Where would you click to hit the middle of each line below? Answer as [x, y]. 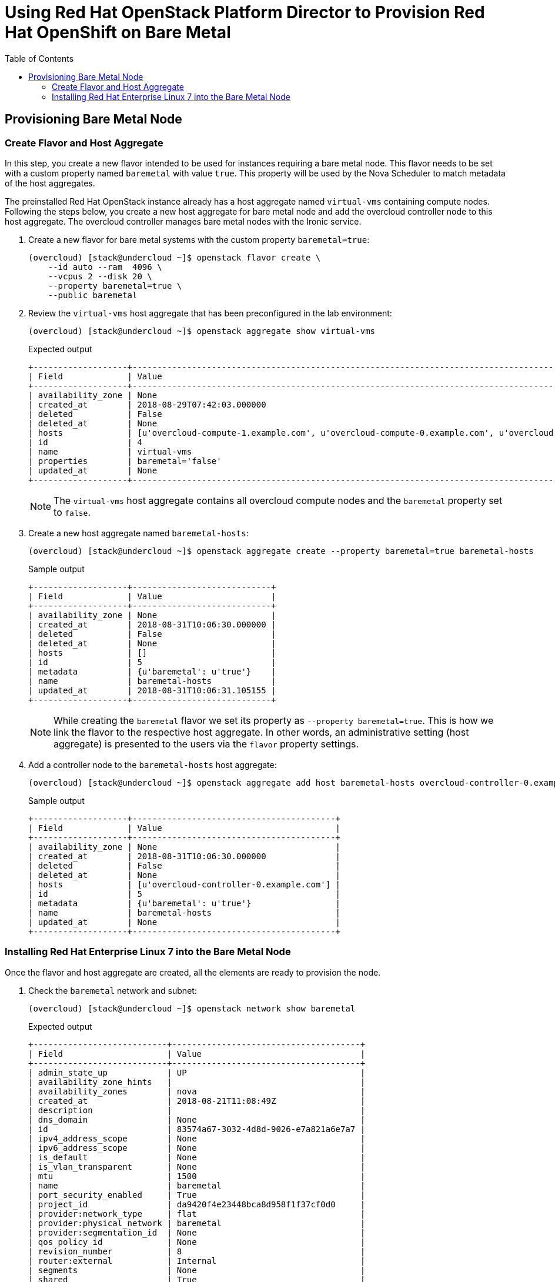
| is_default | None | [197, 1157]
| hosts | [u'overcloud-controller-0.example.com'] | [185, 884]
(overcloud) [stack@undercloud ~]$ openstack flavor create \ [175, 257]
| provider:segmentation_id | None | [197, 1232]
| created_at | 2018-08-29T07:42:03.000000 [147, 404]
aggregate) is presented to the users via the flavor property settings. [206, 744]
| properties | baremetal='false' [125, 461]
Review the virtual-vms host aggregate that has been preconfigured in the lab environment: [210, 313]
